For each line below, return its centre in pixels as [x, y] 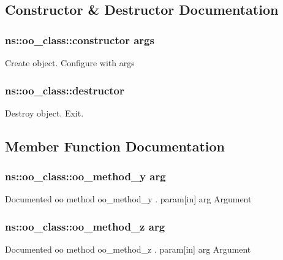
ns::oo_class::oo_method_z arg [85, 226]
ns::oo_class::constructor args [80, 40]
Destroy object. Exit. [44, 113]
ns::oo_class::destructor [65, 90]
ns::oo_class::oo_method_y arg [85, 176]
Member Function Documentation [115, 146]
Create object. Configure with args [70, 63]
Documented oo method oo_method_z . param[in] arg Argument [128, 249]
